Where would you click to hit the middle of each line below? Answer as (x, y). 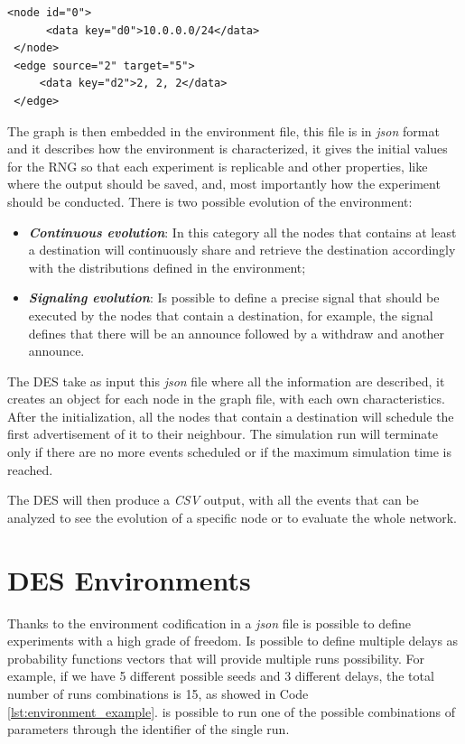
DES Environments (129, 579)
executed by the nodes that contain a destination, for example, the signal (231, 315)
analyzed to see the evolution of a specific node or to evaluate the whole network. (232, 517)
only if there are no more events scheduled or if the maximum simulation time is (229, 452)
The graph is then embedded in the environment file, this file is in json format (223, 130)
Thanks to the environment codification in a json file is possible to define (209, 623)
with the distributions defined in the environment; (167, 267)
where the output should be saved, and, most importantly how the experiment (224, 184)
